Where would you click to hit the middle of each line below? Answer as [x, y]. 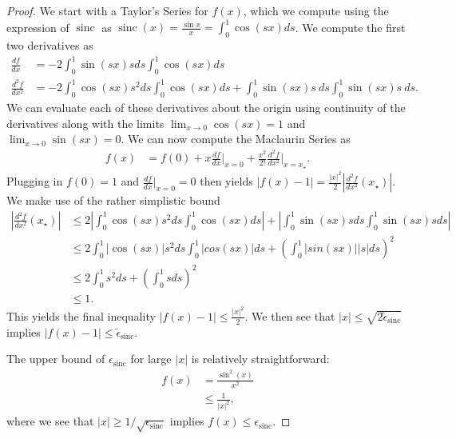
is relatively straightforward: [260, 359]
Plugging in [35, 181]
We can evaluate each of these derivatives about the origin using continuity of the [206, 108]
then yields [226, 181]
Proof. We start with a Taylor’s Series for [107, 10]
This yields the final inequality [81, 315]
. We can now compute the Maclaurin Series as [236, 139]
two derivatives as [50, 44]
